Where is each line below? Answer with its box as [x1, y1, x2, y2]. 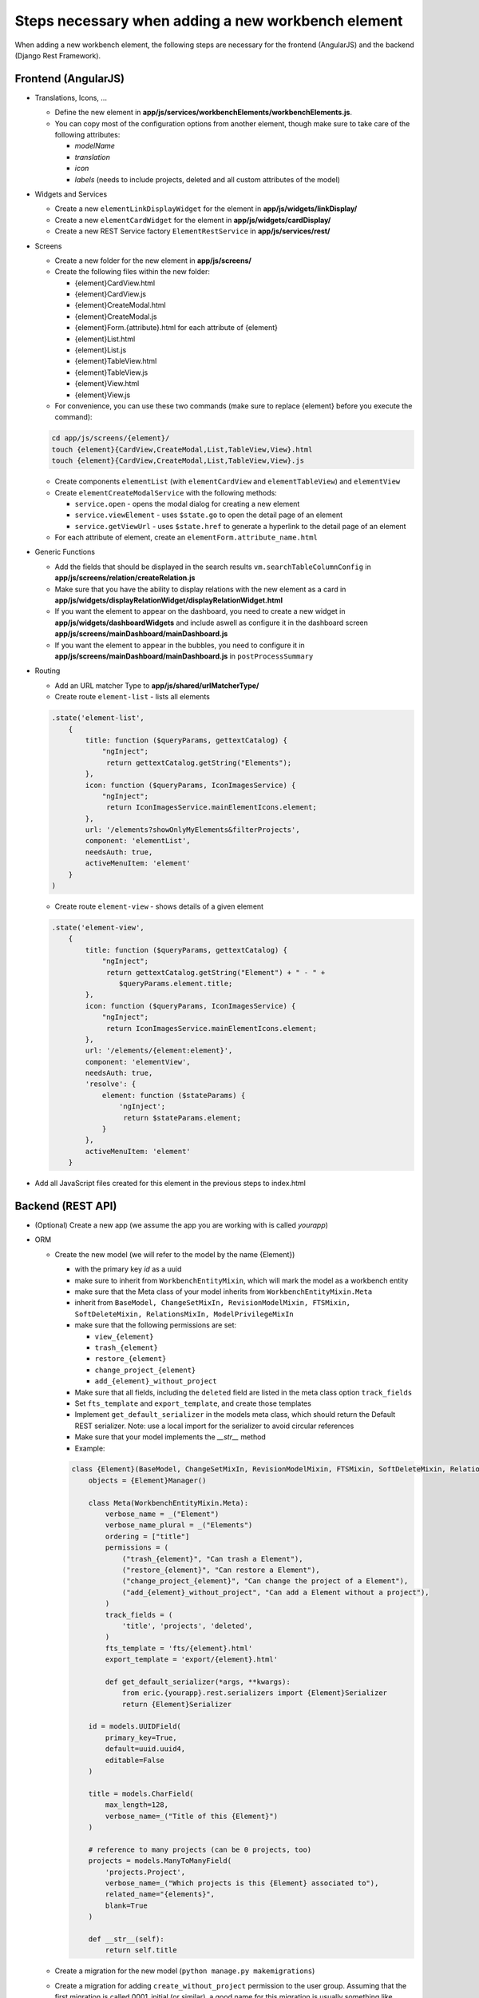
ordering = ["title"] [105, 1531, 190, 1541]
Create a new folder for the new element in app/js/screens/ [54, 256, 251, 265]
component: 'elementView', [85, 1057, 191, 1066]
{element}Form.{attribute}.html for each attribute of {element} [74, 323, 279, 332]
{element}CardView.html [74, 278, 156, 288]
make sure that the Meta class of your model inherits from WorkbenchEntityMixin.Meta [74, 1287, 373, 1296]
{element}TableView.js [74, 368, 148, 377]
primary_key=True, [105, 1733, 177, 1742]
